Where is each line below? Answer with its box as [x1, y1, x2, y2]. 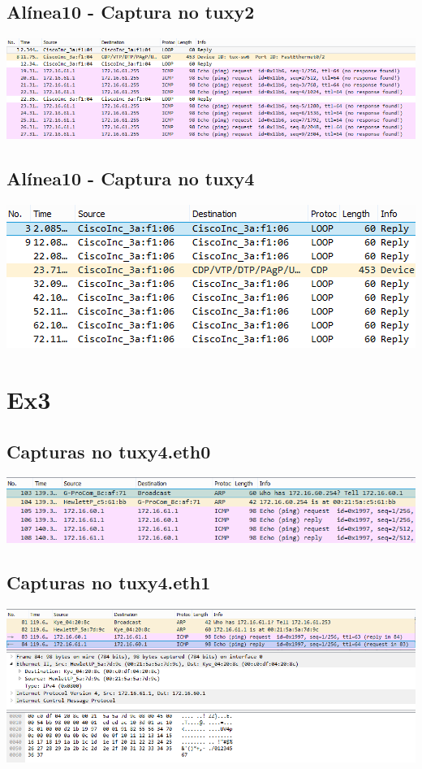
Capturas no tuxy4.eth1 [6, 570, 211, 595]
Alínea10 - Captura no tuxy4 [6, 166, 255, 191]
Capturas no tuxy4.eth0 [6, 438, 211, 463]
